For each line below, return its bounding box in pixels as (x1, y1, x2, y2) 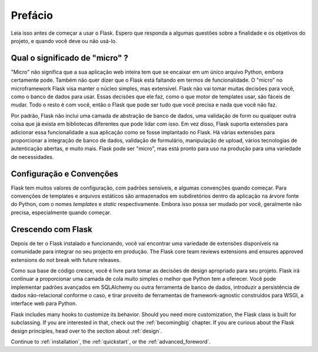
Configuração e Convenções (11, 168, 119, 179)
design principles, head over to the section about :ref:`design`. (11, 327, 163, 334)
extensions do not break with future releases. (11, 256, 121, 263)
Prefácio (11, 9, 53, 22)
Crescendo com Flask (11, 224, 92, 234)
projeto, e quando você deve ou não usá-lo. (11, 37, 117, 44)
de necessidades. (11, 153, 54, 160)
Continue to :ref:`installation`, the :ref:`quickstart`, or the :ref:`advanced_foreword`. (11, 338, 211, 346)
